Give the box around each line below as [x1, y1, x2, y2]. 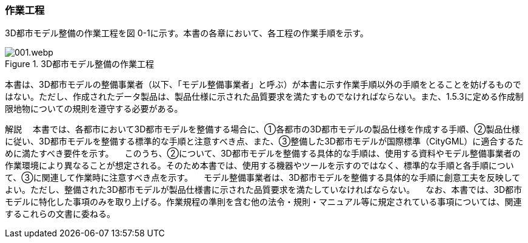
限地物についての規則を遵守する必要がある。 [5, 103, 183, 114]
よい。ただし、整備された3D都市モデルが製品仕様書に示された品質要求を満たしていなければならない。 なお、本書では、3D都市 [5, 184, 523, 195]
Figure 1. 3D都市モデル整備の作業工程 [5, 59, 155, 70]
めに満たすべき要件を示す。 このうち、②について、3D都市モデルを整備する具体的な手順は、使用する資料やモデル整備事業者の [5, 148, 521, 159]
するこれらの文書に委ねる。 [5, 209, 115, 219]
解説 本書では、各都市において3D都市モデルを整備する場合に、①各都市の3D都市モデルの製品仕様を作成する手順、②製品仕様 [5, 124, 520, 135]
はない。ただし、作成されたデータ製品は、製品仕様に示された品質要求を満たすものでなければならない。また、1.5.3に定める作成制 [5, 91, 524, 102]
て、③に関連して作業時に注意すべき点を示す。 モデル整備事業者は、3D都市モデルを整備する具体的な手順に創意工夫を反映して [5, 172, 521, 183]
